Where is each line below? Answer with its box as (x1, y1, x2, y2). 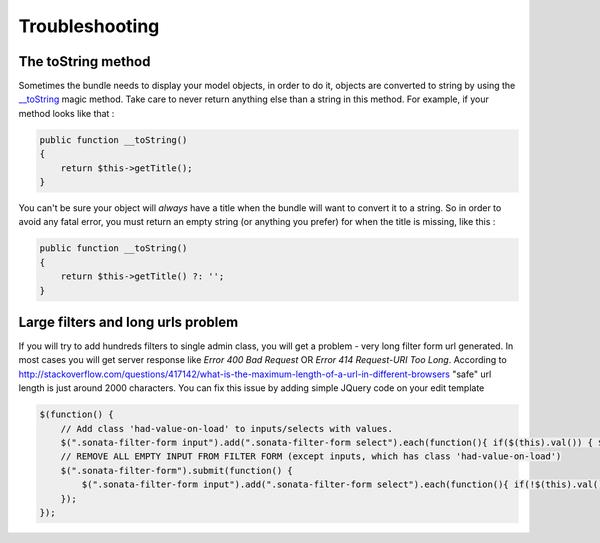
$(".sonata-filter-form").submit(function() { (60, 465, 294, 476)
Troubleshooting (18, 15, 160, 37)
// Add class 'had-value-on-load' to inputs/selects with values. (60, 423, 394, 434)
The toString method (18, 53, 151, 70)
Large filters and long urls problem (18, 313, 239, 330)
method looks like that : (18, 107, 115, 119)
